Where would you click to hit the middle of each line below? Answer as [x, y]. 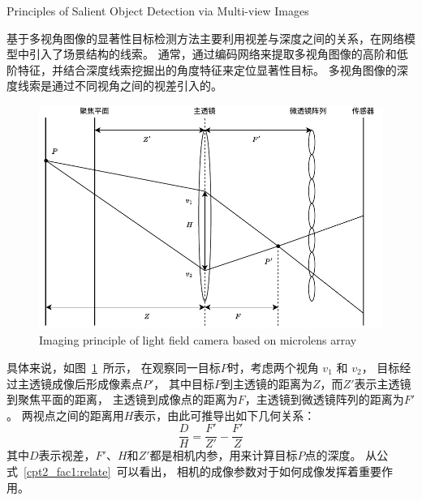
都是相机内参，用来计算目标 [224, 455]
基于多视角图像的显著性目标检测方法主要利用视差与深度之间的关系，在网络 [205, 38]
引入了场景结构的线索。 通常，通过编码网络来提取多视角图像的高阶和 [213, 54]
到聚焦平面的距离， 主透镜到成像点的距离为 [122, 399]
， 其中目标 [184, 383]
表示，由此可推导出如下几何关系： [224, 415]
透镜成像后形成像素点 [86, 383]
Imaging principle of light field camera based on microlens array [198, 340]
